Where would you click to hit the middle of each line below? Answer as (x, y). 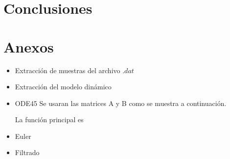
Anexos (29, 46)
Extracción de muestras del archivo (68, 70)
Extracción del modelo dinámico (63, 87)
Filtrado (27, 152)
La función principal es (49, 119)
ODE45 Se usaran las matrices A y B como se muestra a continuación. (121, 103)
